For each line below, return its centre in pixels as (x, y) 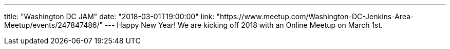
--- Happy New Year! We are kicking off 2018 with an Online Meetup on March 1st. (244, 25)
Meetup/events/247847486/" (54, 25)
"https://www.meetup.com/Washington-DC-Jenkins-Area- (315, 16)
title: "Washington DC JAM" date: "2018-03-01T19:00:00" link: (109, 16)
